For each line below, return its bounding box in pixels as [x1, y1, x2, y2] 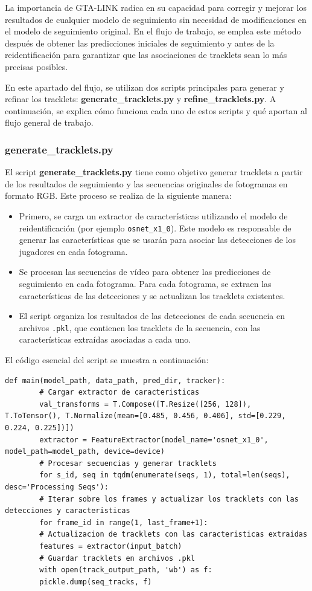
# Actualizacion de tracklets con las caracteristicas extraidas [39, 530, 308, 539]
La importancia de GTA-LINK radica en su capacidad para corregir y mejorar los [5, 1, 307, 13]
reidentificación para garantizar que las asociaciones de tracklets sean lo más [5, 48, 287, 61]
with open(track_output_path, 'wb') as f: [39, 566, 212, 575]
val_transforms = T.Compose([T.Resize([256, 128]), [39, 399, 252, 409]
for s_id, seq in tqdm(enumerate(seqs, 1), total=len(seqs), [39, 471, 290, 480]
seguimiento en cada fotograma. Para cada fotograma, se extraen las [19, 277, 272, 289]
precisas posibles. [5, 60, 68, 73]
